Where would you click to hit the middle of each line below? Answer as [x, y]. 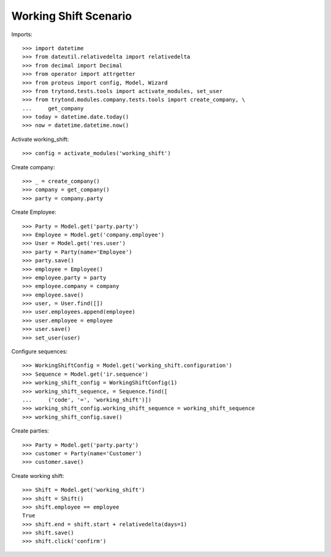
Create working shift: [38, 476]
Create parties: [30, 431]
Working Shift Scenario [71, 16]
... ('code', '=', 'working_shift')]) [87, 400]
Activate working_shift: [40, 139]
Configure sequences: [39, 352]
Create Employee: [34, 212]
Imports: [22, 34]
